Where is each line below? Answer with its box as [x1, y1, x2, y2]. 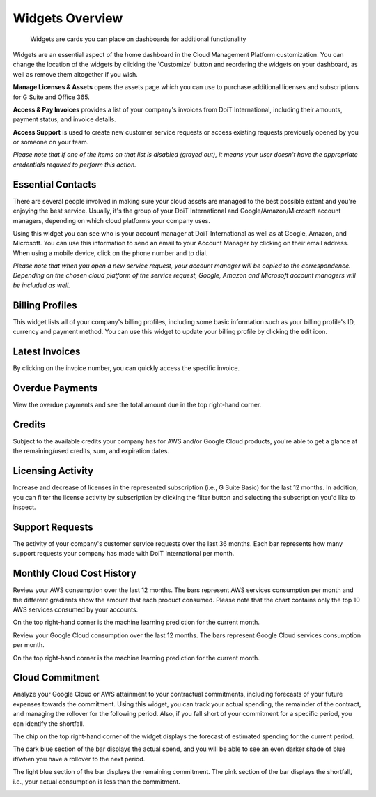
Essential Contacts [13, 179, 97, 190]
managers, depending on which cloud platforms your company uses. [13, 216, 210, 225]
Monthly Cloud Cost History [13, 568, 137, 579]
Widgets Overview [13, 10, 123, 26]
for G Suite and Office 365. [13, 93, 90, 101]
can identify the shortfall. [13, 719, 85, 728]
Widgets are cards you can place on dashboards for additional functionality [30, 35, 246, 43]
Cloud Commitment [13, 671, 100, 683]
